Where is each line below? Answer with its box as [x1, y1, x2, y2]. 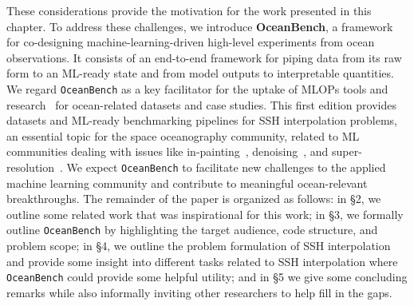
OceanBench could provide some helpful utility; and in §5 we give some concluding [6, 268, 408, 285]
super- [331, 143, 362, 160]
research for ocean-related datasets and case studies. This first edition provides [6, 96, 396, 113]
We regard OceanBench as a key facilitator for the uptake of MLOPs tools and [6, 80, 388, 97]
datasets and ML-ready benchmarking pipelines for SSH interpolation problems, [6, 112, 397, 129]
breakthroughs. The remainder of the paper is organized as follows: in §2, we [6, 190, 381, 207]
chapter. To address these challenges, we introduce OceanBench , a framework [6, 18, 393, 34]
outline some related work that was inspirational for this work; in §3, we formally [6, 205, 404, 222]
